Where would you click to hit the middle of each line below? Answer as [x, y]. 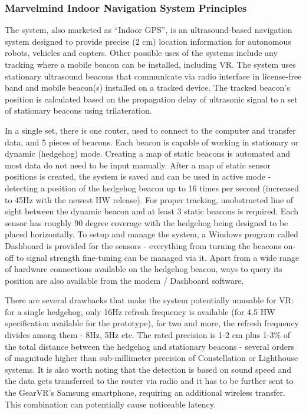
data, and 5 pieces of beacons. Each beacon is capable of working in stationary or [152, 142]
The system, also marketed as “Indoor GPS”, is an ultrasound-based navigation [149, 30]
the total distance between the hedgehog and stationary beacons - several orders [149, 346]
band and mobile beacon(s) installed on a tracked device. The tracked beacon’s [147, 87]
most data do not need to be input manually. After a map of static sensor [138, 165]
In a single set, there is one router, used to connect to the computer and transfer [150, 130]
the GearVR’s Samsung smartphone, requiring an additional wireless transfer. [145, 393]
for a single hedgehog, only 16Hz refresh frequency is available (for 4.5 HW [140, 311]
